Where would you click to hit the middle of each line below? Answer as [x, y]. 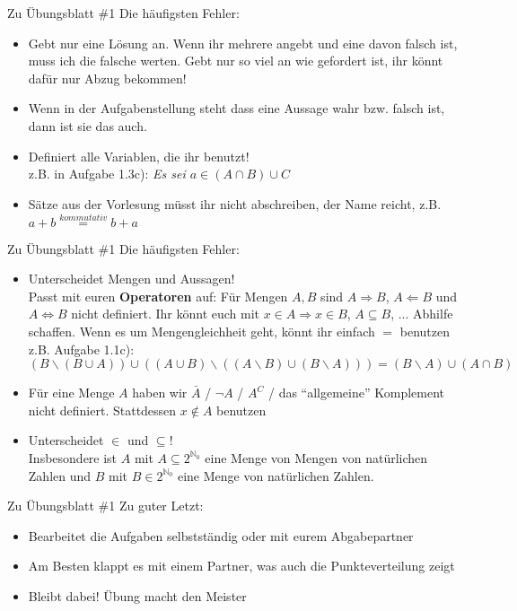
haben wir [160, 393]
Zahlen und [60, 475]
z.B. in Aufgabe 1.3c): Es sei [107, 174]
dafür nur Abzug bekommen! [107, 78]
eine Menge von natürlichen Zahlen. [276, 475]
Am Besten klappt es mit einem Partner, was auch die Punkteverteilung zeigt [241, 566]
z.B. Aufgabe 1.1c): [81, 349]
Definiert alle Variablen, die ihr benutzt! [139, 156]
